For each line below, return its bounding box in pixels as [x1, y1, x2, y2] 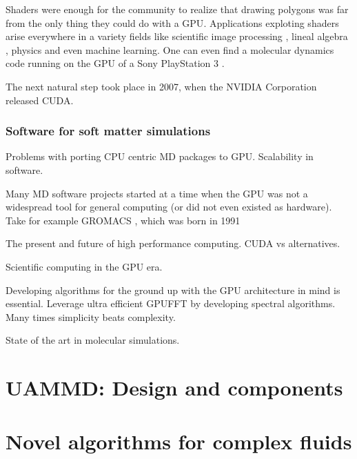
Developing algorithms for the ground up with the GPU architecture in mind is [6, 282, 340, 297]
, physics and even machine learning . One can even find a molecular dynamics [6, 42, 334, 57]
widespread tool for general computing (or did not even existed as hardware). [6, 199, 332, 214]
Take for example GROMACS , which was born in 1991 [6, 213, 241, 227]
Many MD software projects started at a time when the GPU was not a [6, 186, 308, 200]
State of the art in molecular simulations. [6, 333, 180, 347]
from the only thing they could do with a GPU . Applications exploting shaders [6, 15, 339, 30]
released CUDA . [6, 92, 74, 107]
